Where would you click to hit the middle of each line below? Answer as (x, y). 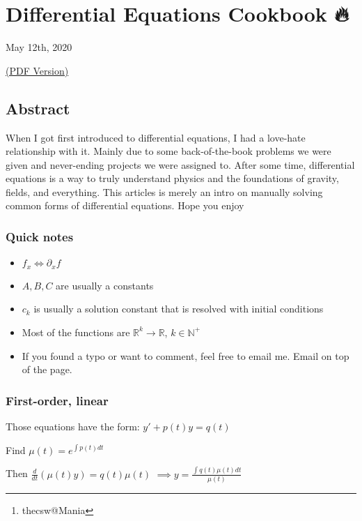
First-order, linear (57, 400)
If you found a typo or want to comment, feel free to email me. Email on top (186, 355)
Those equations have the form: (73, 426)
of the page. (47, 369)
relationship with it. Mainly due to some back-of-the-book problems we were (168, 151)
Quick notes (40, 236)
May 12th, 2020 (39, 47)
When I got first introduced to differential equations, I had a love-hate (156, 137)
